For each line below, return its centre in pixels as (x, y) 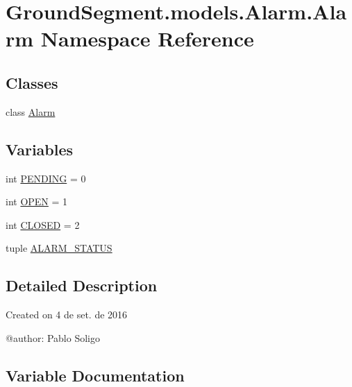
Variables (40, 149)
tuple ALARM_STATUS (59, 248)
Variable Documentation (95, 375)
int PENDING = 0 (46, 178)
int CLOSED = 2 (43, 224)
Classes (32, 82)
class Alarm (31, 111)
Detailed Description (82, 285)
